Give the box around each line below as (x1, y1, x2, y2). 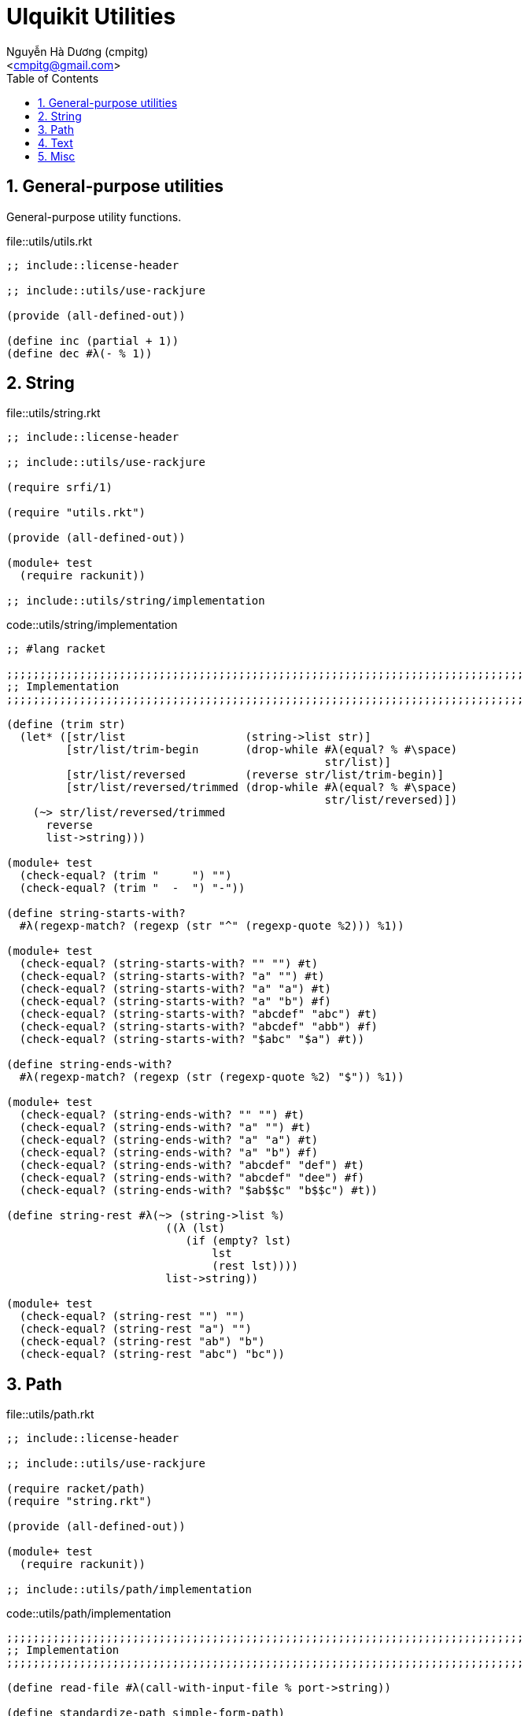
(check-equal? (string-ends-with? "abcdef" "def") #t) (19, 1159, 365, 1172)
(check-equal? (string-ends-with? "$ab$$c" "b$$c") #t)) (19, 1184, 378, 1197)
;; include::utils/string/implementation (6, 594, 265, 608)
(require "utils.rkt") (6, 506, 146, 520)
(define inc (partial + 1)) (6, 334, 179, 347)
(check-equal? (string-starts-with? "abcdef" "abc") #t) (19, 1008, 378, 1021)
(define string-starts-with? (6, 907, 186, 920)
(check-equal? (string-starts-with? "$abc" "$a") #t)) (19, 1033, 365, 1046)
